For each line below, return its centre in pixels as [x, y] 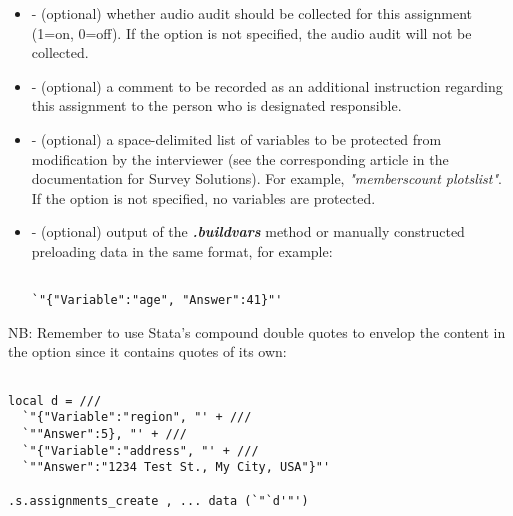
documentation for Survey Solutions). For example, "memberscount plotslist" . [266, 178]
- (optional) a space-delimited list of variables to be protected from [236, 138]
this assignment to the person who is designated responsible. [216, 105]
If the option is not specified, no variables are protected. [203, 197]
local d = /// [55, 400]
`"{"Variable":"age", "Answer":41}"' [157, 300]
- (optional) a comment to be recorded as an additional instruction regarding [267, 85]
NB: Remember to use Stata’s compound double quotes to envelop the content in [257, 331]
